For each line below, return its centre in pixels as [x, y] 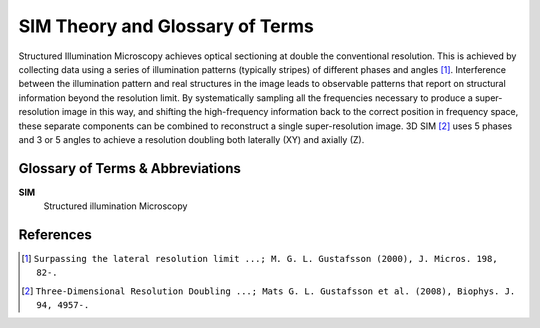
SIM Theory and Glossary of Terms [166, 26]
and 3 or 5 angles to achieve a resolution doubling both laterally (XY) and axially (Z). [191, 139]
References [55, 234]
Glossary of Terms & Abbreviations [130, 168]
